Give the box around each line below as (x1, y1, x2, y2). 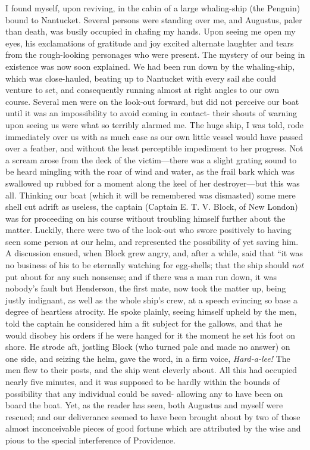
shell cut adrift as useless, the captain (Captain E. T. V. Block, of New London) (5, 200, 298, 213)
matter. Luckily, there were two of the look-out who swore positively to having (5, 224, 292, 236)
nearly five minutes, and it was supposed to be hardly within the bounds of (5, 375, 280, 387)
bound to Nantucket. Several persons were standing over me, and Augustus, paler (5, 13, 302, 26)
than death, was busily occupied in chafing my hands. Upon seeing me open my (5, 25, 296, 38)
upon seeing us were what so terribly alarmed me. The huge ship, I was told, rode (5, 118, 304, 131)
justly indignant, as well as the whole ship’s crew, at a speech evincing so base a (5, 293, 298, 306)
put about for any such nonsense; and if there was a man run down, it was (5, 270, 277, 283)
